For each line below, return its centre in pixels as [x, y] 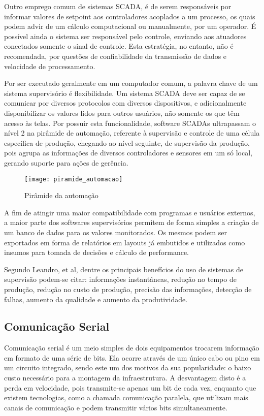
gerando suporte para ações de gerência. [66, 162]
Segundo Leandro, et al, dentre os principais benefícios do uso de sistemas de [124, 269]
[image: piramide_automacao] [74, 179]
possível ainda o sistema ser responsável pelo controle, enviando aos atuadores [125, 36]
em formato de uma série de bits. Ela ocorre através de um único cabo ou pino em [132, 357]
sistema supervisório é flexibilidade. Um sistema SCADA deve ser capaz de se [125, 93]
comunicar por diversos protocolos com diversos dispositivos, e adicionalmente [125, 103]
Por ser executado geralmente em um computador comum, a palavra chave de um [131, 83]
